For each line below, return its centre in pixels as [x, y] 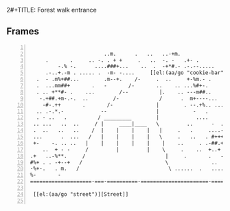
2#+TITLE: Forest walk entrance [51, 10]
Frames [23, 31]
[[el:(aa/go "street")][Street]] [81, 194]
